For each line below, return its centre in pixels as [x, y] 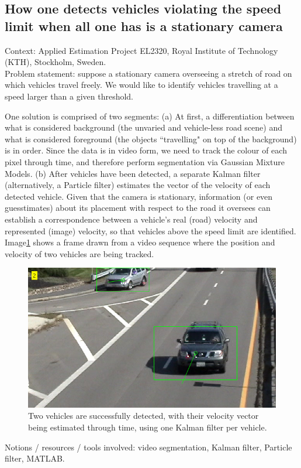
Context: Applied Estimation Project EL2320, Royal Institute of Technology [141, 50]
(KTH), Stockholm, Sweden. [56, 62]
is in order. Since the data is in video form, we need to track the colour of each [146, 150]
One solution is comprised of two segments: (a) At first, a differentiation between [150, 116]
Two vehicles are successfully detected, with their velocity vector [143, 416]
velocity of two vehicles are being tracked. [79, 253]
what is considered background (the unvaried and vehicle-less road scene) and [143, 127]
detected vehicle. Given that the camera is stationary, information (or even [139, 196]
